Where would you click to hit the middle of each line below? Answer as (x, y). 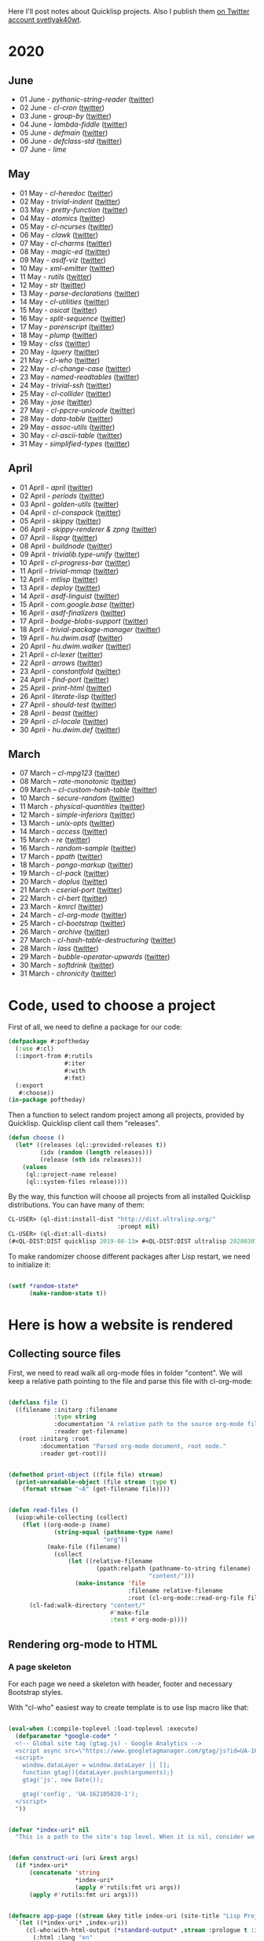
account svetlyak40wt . (45, 20)
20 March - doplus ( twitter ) (64, 882)
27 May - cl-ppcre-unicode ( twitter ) (77, 410)
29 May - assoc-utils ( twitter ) (67, 427)
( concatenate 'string (64, 1873)
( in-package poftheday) (47, 1100)
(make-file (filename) (84, 1547)
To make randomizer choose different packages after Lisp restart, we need (129, 1256)
